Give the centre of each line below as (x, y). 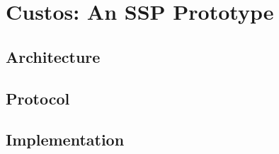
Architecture (53, 56)
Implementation (65, 140)
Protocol (38, 98)
